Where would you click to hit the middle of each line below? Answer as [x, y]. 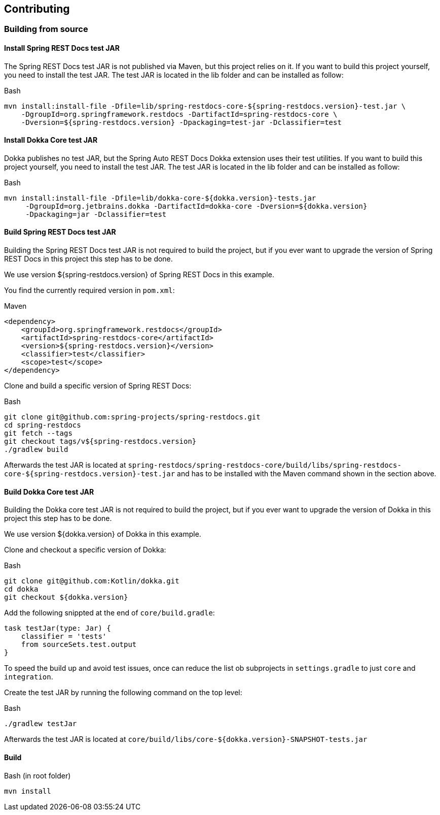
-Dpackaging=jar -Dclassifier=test [96, 214]
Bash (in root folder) [38, 775]
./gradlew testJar [41, 724]
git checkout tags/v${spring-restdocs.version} [100, 442]
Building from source [46, 29]
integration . [29, 677]
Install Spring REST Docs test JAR [62, 48]
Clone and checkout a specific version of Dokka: [85, 550]
